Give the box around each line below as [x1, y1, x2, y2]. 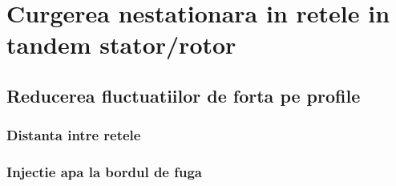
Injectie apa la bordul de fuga [6, 162, 202, 182]
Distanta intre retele [6, 125, 141, 145]
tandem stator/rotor [6, 28, 236, 61]
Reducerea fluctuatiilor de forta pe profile [6, 83, 361, 107]
